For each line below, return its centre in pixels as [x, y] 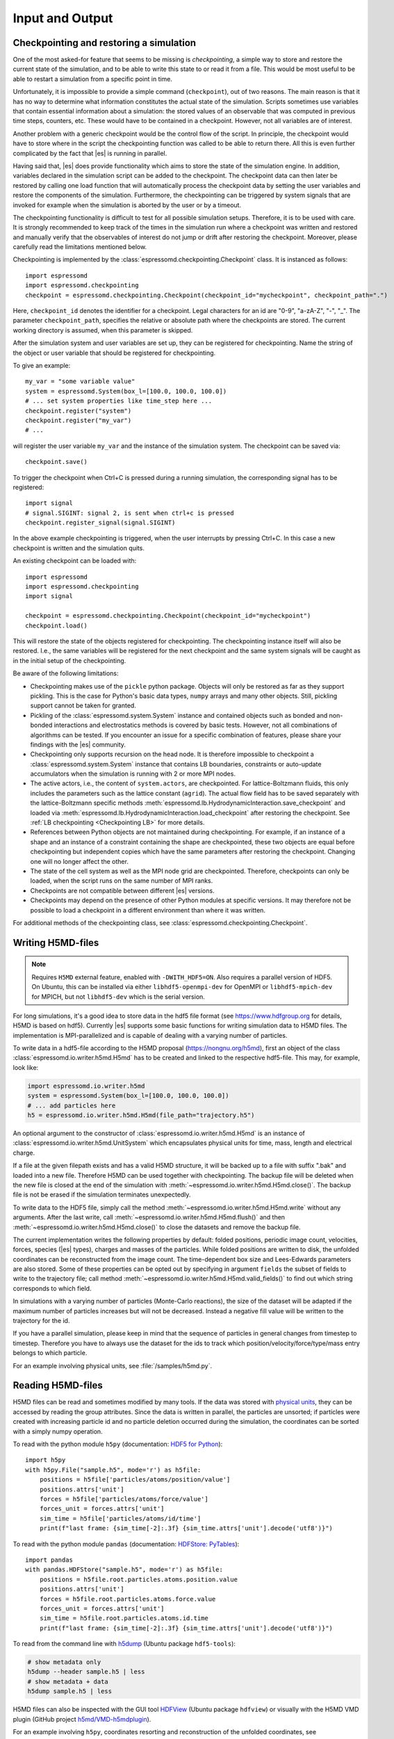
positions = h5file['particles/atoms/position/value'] [135, 1480]
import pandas [49, 1560]
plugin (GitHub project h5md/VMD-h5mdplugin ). [82, 1719]
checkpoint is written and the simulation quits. [79, 548]
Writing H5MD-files [56, 943]
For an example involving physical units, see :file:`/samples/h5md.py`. [113, 1365]
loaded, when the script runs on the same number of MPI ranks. [122, 881]
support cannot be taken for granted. [83, 705]
